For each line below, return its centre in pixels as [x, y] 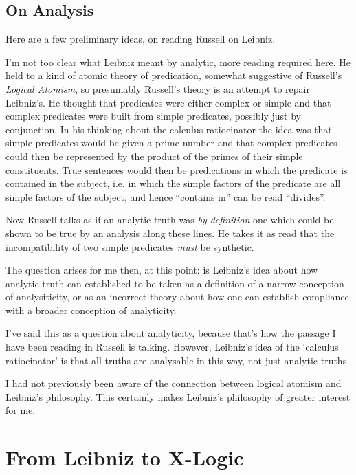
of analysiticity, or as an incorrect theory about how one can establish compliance [177, 297]
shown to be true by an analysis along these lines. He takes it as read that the [170, 233]
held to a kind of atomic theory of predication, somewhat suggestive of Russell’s [174, 75]
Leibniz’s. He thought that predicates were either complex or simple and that [168, 102]
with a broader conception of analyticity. [91, 310]
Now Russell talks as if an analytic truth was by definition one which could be [170, 220]
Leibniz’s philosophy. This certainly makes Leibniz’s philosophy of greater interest [178, 396]
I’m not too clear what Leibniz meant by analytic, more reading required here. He [178, 62]
